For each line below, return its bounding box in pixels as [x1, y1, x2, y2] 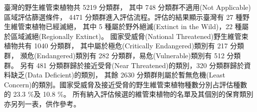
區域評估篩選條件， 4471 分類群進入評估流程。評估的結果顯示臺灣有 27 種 [4, 11, 243, 22]
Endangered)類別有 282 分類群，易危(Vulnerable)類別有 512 [37, 50, 225, 60]
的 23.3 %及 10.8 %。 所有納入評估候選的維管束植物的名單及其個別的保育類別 [4, 89, 254, 99]
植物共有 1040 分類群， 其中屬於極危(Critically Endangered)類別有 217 [4, 40, 228, 51]
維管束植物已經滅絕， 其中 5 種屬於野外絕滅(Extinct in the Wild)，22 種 [10, 21, 242, 32]
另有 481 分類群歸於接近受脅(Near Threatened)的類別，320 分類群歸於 [20, 60, 244, 70]
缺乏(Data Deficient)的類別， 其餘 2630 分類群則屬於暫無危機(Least [10, 70, 225, 80]
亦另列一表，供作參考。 [4, 98, 80, 109]
